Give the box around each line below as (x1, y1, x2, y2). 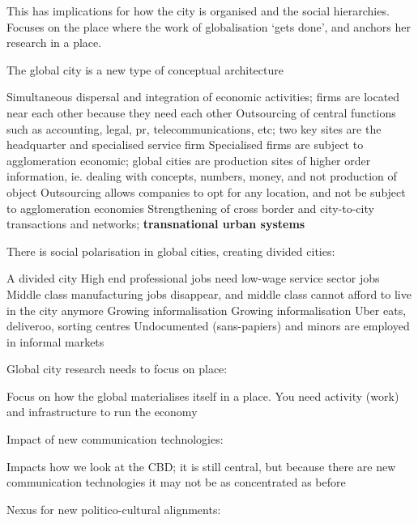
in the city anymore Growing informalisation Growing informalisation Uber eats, (6, 301, 407, 318)
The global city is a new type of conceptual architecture (6, 61, 284, 78)
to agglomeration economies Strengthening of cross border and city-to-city (6, 199, 374, 216)
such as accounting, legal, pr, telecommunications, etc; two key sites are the (6, 120, 382, 137)
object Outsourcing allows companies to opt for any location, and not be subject (6, 183, 406, 200)
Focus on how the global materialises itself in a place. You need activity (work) (6, 387, 399, 404)
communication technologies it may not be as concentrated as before (6, 474, 346, 491)
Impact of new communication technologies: (6, 431, 224, 448)
